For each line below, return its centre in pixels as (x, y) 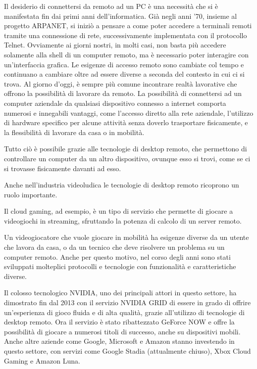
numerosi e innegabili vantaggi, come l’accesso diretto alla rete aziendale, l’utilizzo (129, 113)
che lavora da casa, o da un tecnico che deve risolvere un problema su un (114, 247)
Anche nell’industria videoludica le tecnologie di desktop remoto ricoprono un (122, 185)
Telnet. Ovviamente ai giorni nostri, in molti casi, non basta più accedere (115, 45)
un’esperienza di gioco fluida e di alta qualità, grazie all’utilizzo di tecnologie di (124, 312)
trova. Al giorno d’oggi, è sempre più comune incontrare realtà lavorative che (121, 83)
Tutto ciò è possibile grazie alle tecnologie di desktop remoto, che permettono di (126, 149)
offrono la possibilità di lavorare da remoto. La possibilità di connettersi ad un (123, 93)
